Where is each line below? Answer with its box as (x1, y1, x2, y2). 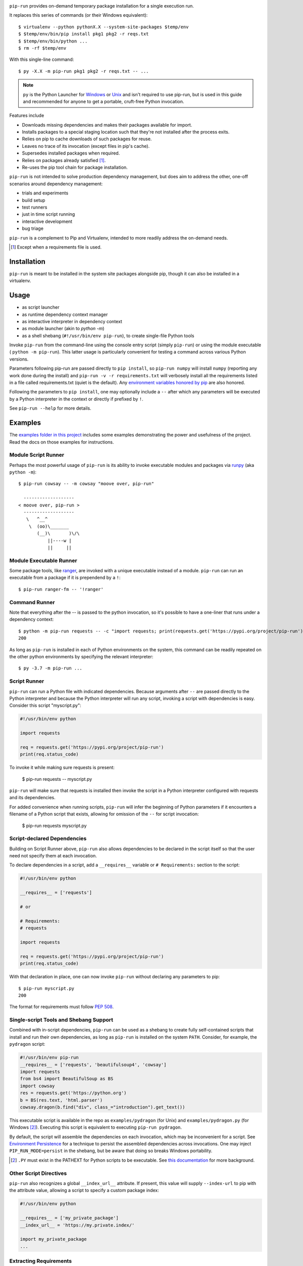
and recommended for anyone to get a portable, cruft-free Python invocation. (23, 98, 184, 104)
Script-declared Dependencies (9, 835, 87, 842)
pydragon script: (9, 1041, 45, 1047)
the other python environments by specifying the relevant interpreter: (9, 653, 154, 659)
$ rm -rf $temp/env (18, 45, 67, 51)
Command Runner (9, 599, 55, 606)
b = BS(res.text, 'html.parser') (20, 1097, 103, 1103)
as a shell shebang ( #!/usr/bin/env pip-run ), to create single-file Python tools (22, 332, 194, 339)
